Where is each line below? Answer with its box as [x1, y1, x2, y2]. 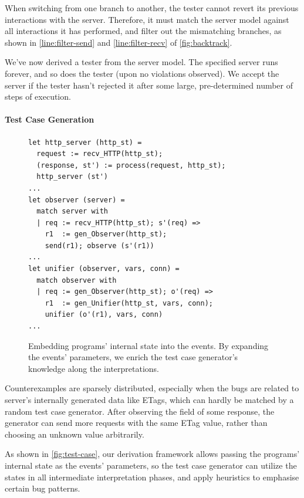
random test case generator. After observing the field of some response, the [5, 405, 275, 417]
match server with [36, 207, 109, 216]
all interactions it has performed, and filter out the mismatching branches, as [5, 25, 282, 37]
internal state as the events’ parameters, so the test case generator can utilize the [5, 459, 297, 471]
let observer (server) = [28, 195, 125, 204]
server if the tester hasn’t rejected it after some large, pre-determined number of [5, 79, 293, 91]
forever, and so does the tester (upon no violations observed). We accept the [5, 67, 279, 79]
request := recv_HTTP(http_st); [36, 150, 163, 158]
